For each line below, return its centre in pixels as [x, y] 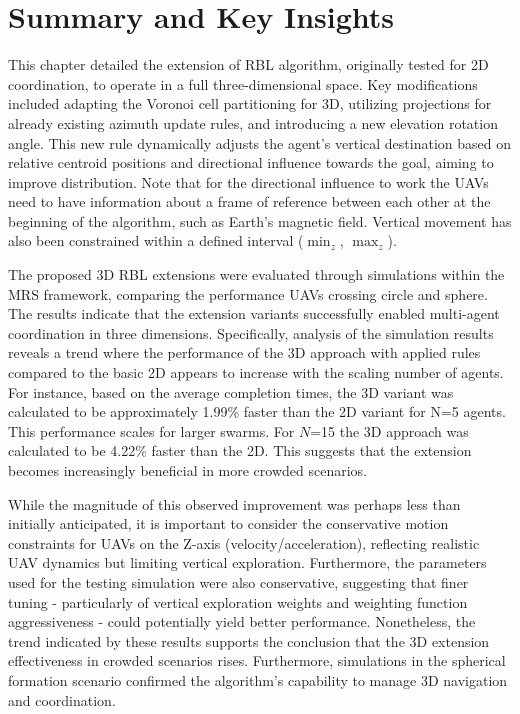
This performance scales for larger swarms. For [151, 430]
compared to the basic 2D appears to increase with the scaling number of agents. [256, 372]
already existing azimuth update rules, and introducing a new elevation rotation [253, 122]
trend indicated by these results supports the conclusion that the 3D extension [249, 640]
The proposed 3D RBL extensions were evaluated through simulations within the [256, 274]
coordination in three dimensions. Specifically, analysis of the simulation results [251, 332]
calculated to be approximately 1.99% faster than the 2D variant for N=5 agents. [257, 411]
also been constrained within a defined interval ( [156, 240]
